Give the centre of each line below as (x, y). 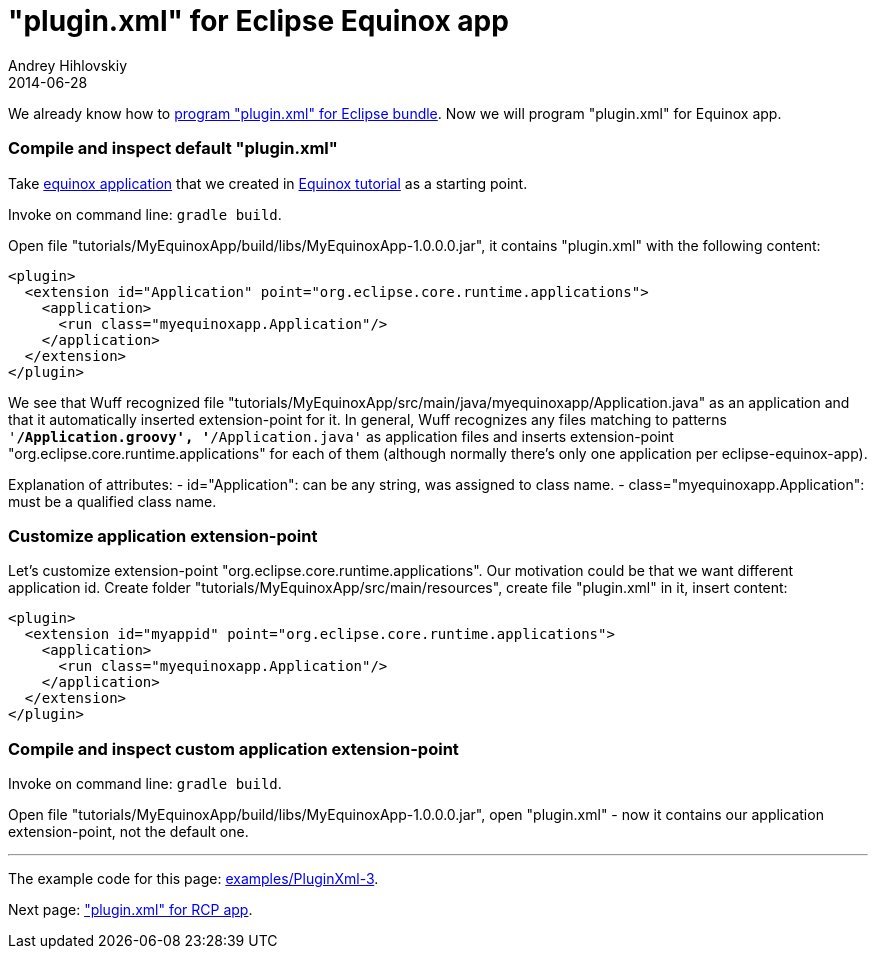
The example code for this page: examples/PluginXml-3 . (193, 878)
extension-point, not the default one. (128, 831)
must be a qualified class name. (112, 501)
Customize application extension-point (163, 535)
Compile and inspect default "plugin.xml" (173, 148)
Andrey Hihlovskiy (68, 65)
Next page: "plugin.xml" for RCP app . (130, 909)
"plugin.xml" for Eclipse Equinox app (258, 21)
